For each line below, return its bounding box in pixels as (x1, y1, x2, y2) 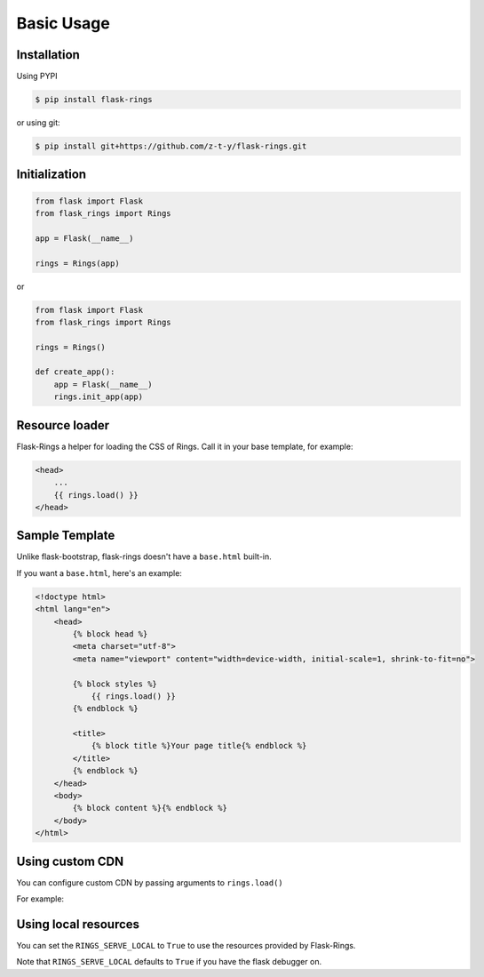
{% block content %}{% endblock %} (72, 803, 228, 813)
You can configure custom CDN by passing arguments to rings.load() (16, 877, 283, 888)
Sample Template (16, 528, 115, 543)
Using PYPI (16, 71, 58, 82)
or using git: (16, 117, 61, 128)
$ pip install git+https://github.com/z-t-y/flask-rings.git (35, 141, 307, 151)
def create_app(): (35, 367, 115, 377)
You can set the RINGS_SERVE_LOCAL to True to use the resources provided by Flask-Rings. (16, 941, 356, 951)
